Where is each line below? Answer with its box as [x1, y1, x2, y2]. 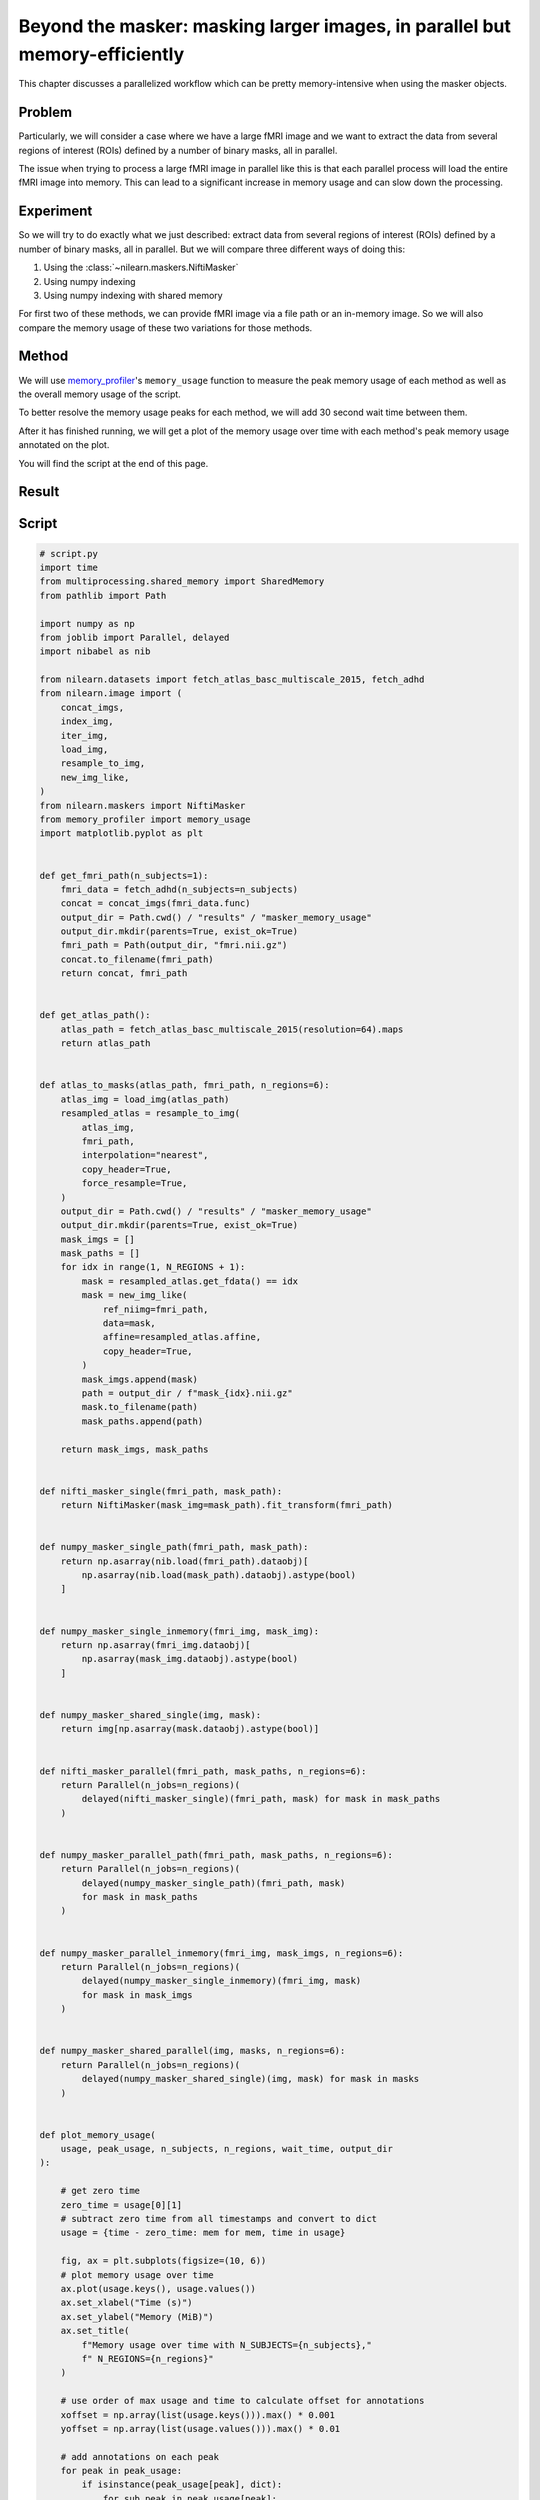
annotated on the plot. [18, 439, 110, 451]
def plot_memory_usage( [39, 2129, 157, 2140]
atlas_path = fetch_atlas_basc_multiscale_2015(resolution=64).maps [60, 1023, 404, 1035]
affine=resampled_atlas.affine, [102, 1331, 262, 1343]
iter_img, [60, 730, 109, 741]
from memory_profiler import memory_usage [39, 813, 251, 825]
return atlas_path [60, 1038, 151, 1049]
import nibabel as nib [39, 646, 151, 657]
